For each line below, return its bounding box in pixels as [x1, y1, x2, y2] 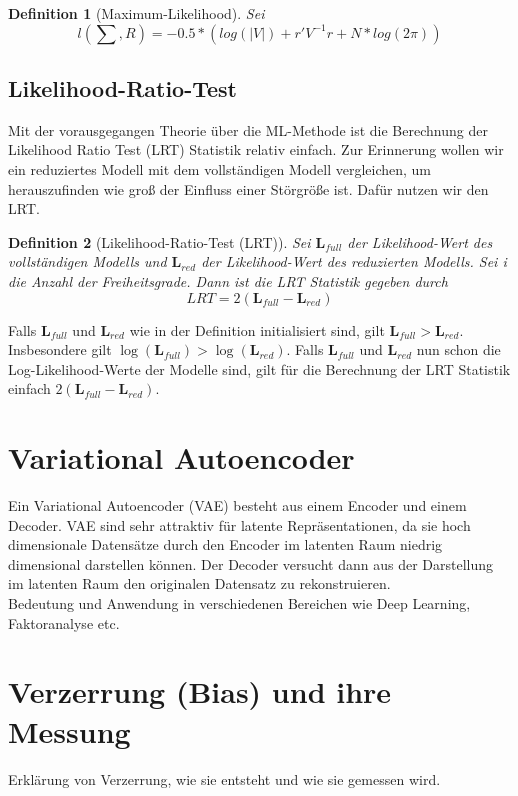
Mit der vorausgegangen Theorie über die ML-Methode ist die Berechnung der [8, 119, 488, 140]
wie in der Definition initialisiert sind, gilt [129, 319, 385, 340]
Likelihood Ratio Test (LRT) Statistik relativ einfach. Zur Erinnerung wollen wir [8, 139, 504, 160]
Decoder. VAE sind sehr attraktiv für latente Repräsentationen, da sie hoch [8, 514, 471, 535]
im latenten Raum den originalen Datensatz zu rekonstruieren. [8, 573, 391, 594]
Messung [8, 710, 131, 751]
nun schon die [416, 339, 501, 360]
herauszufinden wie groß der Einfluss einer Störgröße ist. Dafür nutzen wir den [8, 178, 489, 199]
